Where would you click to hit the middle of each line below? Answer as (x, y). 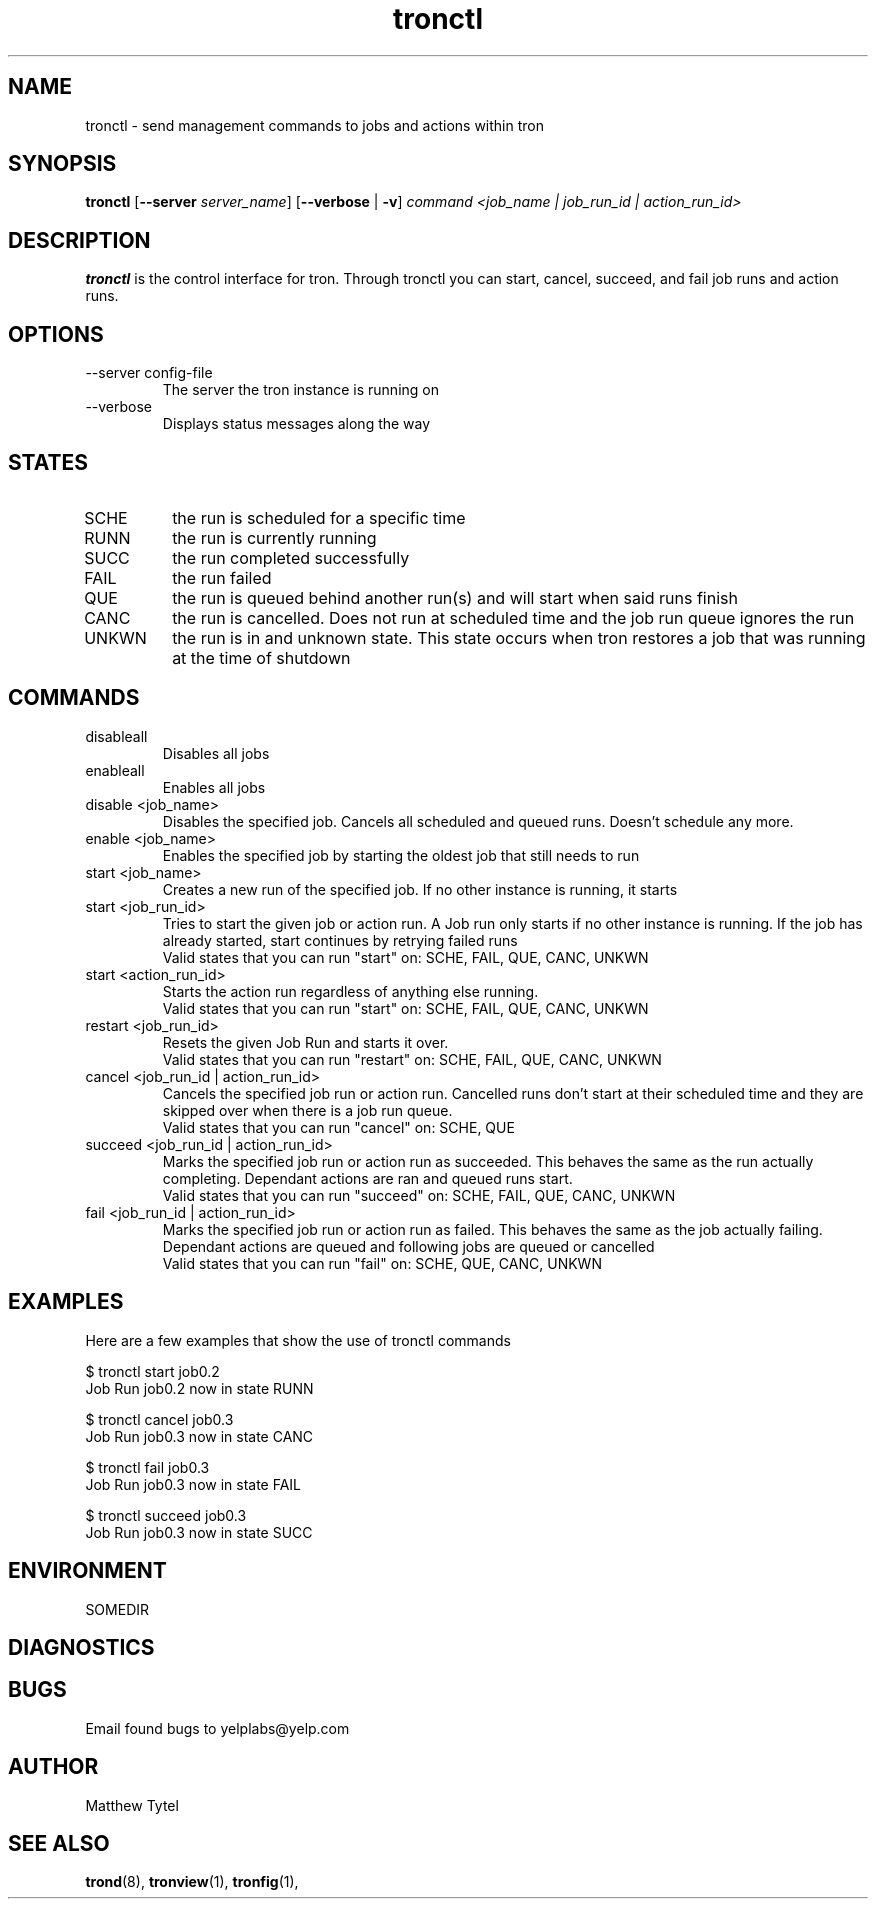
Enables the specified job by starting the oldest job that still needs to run (401, 855)
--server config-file (149, 373)
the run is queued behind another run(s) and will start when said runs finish (455, 597)
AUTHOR (53, 1767)
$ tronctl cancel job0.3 (159, 1419)
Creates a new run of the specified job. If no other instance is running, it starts (420, 889)
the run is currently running (274, 537)
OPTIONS (56, 334)
